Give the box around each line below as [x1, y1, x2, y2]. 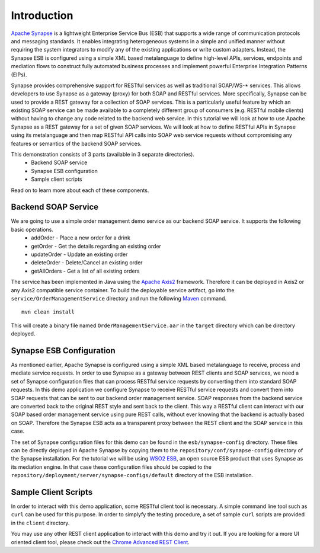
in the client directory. [11, 519, 70, 526]
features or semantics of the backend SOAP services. [11, 140, 142, 147]
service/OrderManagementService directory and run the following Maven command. [11, 295, 227, 302]
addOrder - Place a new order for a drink [31, 234, 130, 241]
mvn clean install [21, 309, 75, 315]
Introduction [11, 9, 73, 22]
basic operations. [11, 226, 53, 233]
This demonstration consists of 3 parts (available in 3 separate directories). [11, 151, 195, 158]
